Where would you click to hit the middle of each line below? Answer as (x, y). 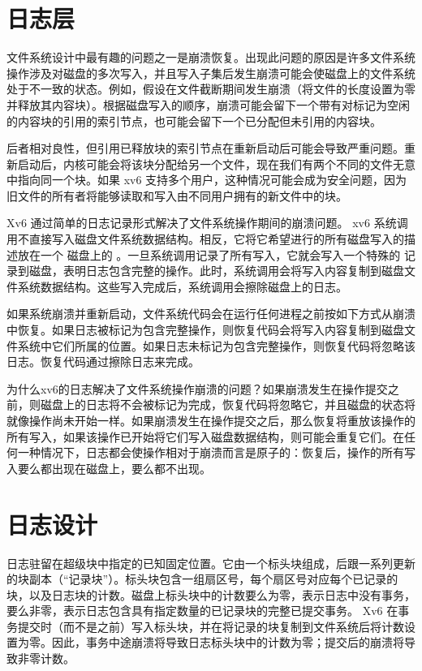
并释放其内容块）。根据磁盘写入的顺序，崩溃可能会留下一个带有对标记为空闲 (208, 104)
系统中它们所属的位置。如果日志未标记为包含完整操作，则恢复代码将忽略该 (216, 345)
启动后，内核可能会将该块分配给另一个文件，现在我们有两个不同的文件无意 (216, 163)
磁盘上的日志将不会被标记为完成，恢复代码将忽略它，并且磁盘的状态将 (228, 404)
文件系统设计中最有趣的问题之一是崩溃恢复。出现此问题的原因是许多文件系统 (211, 57)
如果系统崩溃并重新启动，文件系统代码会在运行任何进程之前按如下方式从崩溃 (211, 314)
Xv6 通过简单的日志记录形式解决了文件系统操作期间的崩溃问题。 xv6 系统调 (207, 223)
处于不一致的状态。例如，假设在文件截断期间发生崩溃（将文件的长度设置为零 (211, 89)
